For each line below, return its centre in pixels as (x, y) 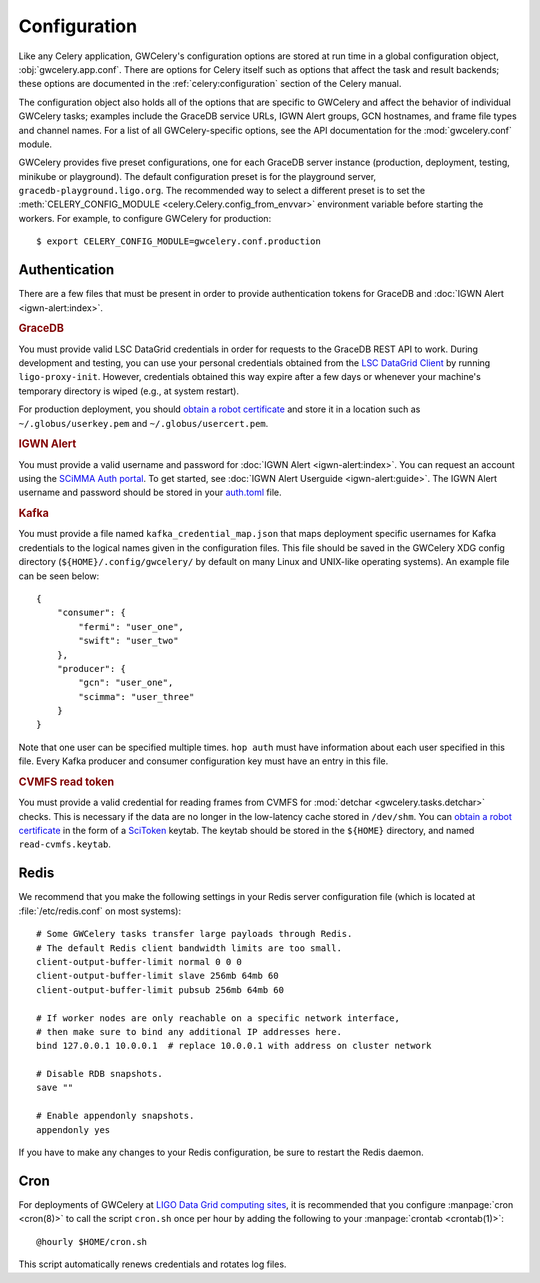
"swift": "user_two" (128, 641)
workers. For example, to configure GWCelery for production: (145, 218)
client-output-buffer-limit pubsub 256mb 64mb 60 (160, 989)
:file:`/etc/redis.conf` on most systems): (100, 911)
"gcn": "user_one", (126, 683)
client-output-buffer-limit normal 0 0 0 (139, 961)
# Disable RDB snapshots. (100, 1074)
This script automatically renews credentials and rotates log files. (152, 1264)
